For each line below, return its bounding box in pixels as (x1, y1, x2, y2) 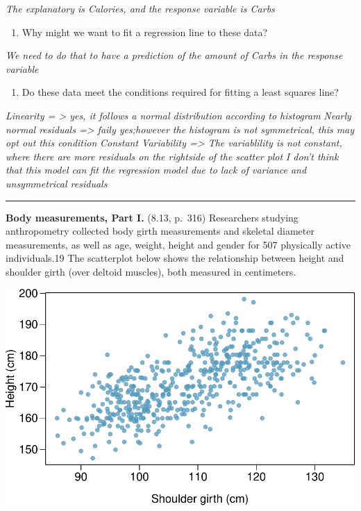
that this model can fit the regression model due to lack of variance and (6, 162, 307, 177)
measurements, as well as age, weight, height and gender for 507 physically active (6, 237, 351, 251)
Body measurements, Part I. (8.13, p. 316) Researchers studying (6, 210, 299, 224)
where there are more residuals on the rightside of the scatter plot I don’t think (6, 149, 339, 163)
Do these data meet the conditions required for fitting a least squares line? (22, 85, 339, 99)
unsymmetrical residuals (6, 176, 108, 190)
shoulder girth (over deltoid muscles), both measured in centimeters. (6, 264, 296, 278)
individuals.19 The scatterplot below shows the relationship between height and (6, 251, 344, 265)
